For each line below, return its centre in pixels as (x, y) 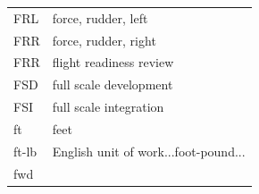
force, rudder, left (100, 17)
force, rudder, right (104, 40)
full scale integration (108, 107)
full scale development (113, 84)
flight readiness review (113, 62)
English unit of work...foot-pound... (149, 151)
